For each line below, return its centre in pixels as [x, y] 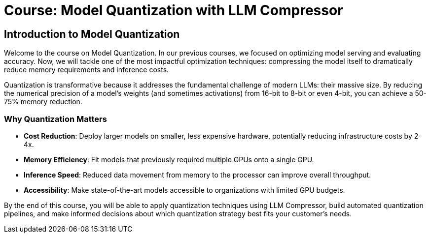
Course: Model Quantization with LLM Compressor [174, 10]
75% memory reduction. [43, 102]
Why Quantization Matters [55, 119]
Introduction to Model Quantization [92, 34]
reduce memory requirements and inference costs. [87, 70]
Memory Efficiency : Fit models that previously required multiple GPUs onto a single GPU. [169, 159]
